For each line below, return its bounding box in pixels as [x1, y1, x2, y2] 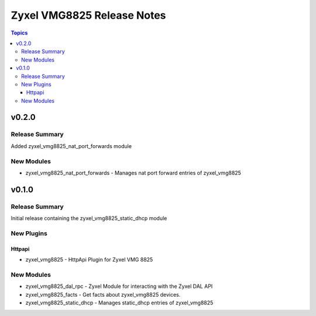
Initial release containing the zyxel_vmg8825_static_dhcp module [11, 215, 167, 222]
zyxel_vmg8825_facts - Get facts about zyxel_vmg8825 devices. [25, 291, 181, 298]
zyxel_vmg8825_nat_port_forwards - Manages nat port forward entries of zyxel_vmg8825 [25, 169, 241, 176]
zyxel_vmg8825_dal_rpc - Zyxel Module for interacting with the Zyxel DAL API [25, 283, 213, 290]
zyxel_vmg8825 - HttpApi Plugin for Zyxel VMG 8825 [25, 256, 153, 263]
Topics [11, 29, 28, 36]
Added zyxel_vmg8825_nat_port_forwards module [11, 142, 132, 149]
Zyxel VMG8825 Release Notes [11, 9, 166, 22]
